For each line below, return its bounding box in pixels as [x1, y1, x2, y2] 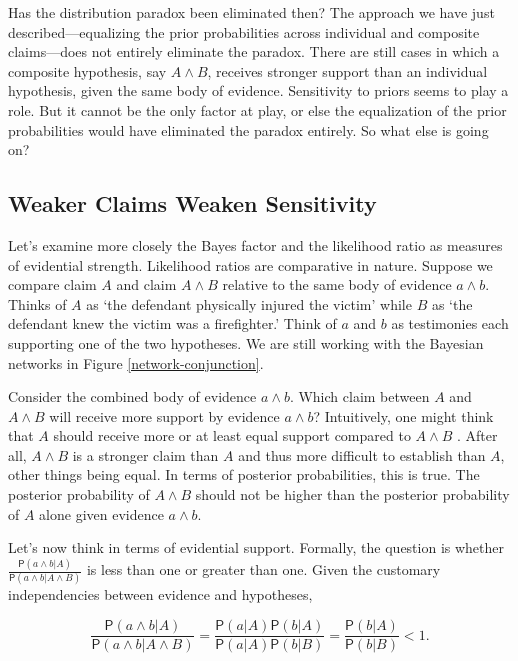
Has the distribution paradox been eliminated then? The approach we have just [8, 2, 495, 22]
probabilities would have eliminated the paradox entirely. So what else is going [8, 119, 489, 140]
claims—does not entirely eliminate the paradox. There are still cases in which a [8, 41, 500, 62]
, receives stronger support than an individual [207, 60, 488, 81]
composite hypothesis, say [8, 60, 167, 81]
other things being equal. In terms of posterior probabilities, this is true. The [8, 464, 480, 485]
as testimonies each [391, 313, 509, 334]
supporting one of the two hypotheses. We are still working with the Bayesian [8, 332, 484, 353]
